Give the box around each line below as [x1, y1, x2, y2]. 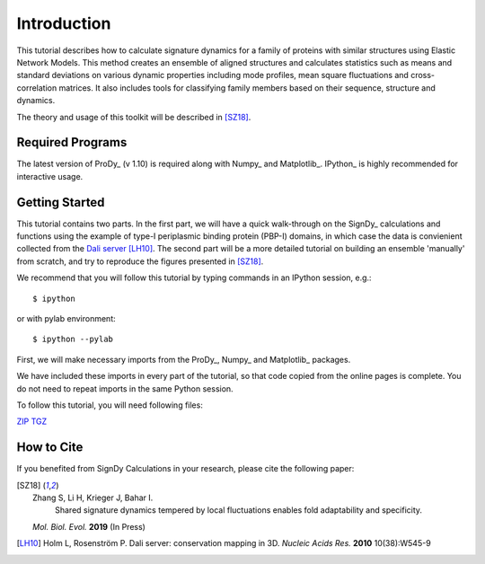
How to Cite [16, 440, 84, 455]
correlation [16, 82, 57, 93]
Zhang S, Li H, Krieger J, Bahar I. [32, 492, 154, 503]
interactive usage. [16, 171, 84, 181]
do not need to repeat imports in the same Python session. [16, 383, 234, 394]
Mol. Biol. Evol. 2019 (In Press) [32, 521, 145, 532]
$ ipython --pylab [32, 334, 114, 345]
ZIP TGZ [16, 416, 48, 427]
